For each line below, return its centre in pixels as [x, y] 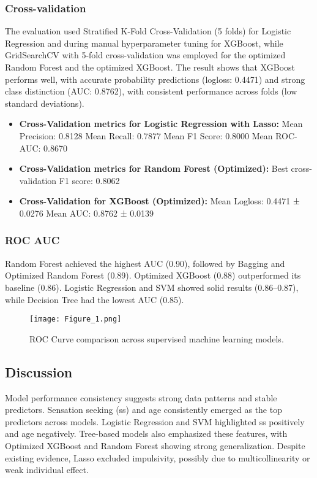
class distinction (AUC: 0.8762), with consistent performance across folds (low [151, 91]
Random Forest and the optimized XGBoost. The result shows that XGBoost [150, 67]
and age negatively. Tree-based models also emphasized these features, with [146, 434]
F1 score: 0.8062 [89, 180]
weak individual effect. [47, 470]
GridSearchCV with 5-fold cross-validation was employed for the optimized [145, 55]
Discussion [39, 372]
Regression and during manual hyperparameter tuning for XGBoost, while [144, 43]
